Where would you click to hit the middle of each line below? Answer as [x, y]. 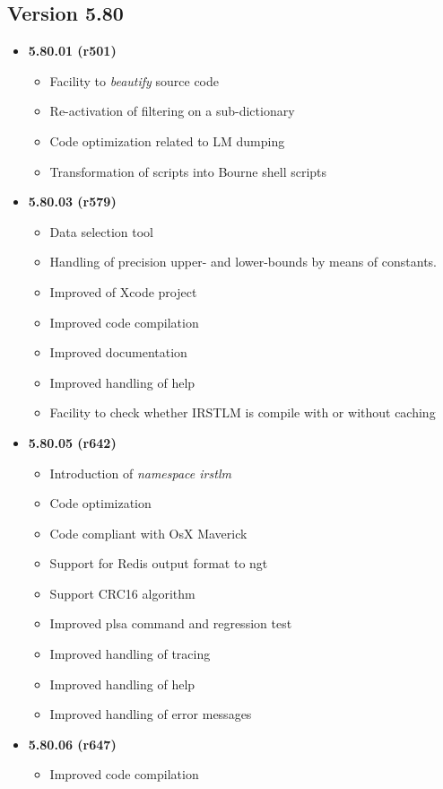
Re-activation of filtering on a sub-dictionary [172, 111]
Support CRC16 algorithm [122, 593]
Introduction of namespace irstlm [140, 473]
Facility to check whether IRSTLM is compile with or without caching [243, 412]
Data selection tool [101, 231]
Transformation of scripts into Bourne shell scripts [188, 171]
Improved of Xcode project [123, 291]
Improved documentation [118, 352]
